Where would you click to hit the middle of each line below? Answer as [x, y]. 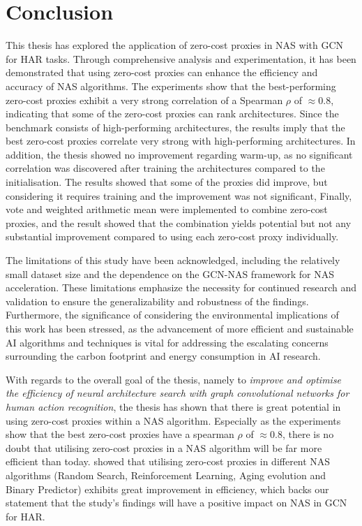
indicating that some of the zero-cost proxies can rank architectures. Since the [172, 114]
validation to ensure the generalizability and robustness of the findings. [157, 301]
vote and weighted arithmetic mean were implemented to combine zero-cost [167, 209]
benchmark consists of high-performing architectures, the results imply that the [175, 127]
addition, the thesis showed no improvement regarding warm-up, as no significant [179, 154]
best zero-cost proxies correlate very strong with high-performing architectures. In [181, 141]
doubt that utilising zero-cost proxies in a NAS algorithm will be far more [164, 447]
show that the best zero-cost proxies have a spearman [120, 434]
